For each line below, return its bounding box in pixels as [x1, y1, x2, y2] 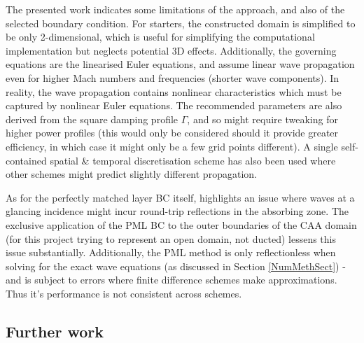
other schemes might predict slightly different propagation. [6, 167, 257, 181]
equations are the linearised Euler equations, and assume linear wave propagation [6, 57, 355, 71]
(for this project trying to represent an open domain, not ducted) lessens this [6, 231, 337, 246]
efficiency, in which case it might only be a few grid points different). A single [6, 139, 338, 153]
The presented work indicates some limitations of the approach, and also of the [6, 2, 345, 16]
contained [6, 153, 47, 167]
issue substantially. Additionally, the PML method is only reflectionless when [6, 245, 336, 260]
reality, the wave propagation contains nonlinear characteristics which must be [6, 84, 342, 99]
